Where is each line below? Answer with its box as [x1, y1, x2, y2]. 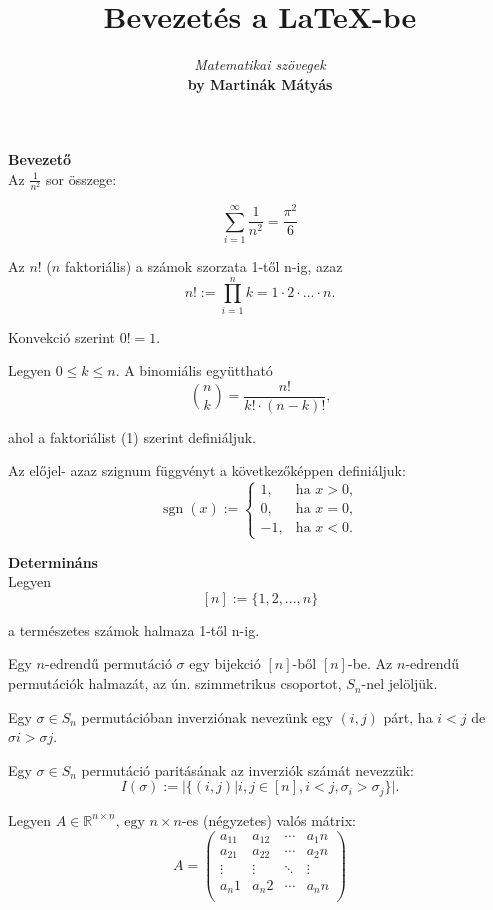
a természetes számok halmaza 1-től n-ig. [8, 619, 260, 640]
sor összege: [45, 168, 117, 189]
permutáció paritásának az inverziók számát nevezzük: [81, 759, 414, 780]
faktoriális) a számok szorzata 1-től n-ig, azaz [64, 255, 343, 276]
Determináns [8, 551, 98, 572]
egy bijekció [189, 653, 261, 674]
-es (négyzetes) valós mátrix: [181, 809, 356, 830]
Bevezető [8, 149, 72, 170]
